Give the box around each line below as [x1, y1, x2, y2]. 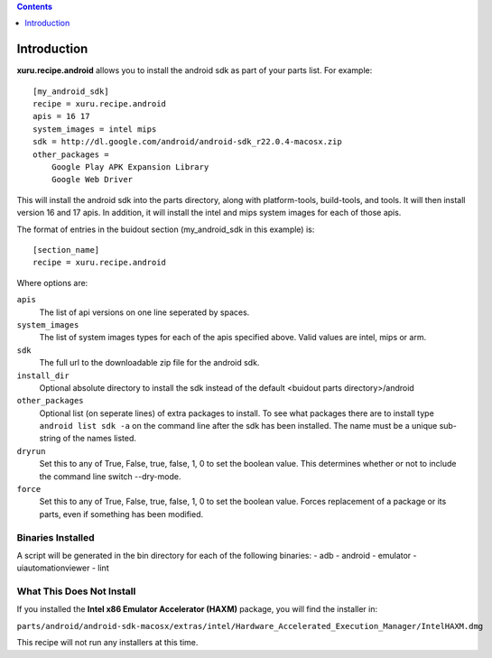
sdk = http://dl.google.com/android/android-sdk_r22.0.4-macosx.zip [32, 136, 342, 147]
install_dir [16, 370, 70, 381]
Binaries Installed [16, 531, 95, 543]
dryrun [16, 446, 46, 456]
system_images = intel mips [32, 124, 157, 134]
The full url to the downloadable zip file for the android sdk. [39, 357, 260, 368]
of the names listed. [62, 433, 137, 444]
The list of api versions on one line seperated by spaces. [39, 307, 250, 318]
